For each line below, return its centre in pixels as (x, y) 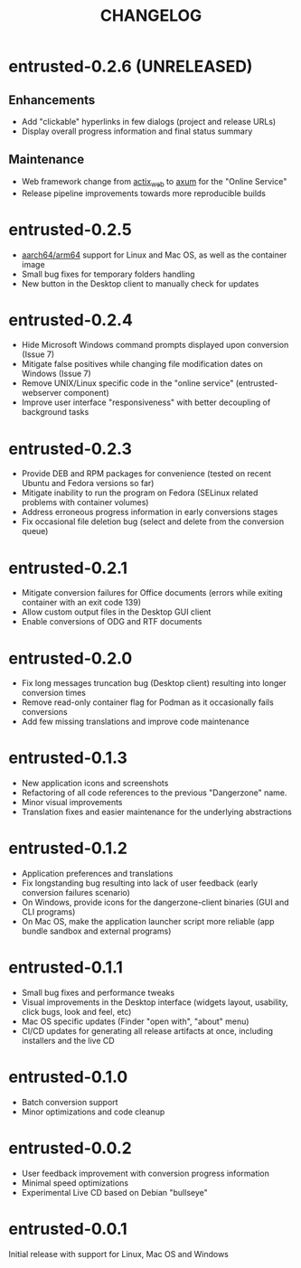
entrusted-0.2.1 (68, 568)
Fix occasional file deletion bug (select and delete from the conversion (153, 521)
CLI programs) (48, 912)
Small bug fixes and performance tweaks (98, 993)
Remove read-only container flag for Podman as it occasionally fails (148, 702)
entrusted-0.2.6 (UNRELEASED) (131, 66)
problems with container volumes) (85, 503)
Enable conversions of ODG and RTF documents (112, 622)
